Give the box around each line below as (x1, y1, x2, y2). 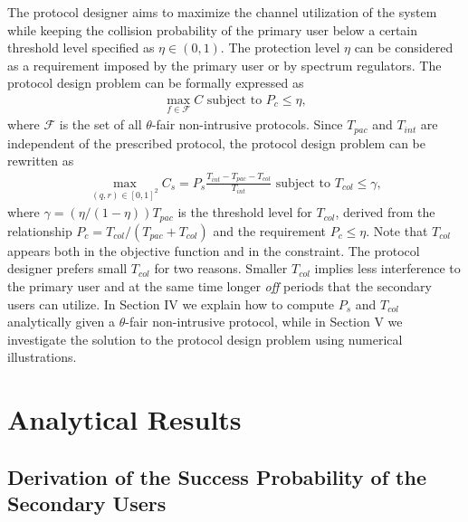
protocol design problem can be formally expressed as (7, 73, 304, 92)
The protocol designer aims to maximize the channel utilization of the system (7, 3, 437, 21)
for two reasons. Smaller (154, 259, 288, 278)
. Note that (366, 221, 428, 240)
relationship (7, 221, 72, 240)
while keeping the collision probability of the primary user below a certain (7, 20, 418, 39)
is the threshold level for (177, 203, 312, 222)
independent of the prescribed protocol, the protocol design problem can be (7, 133, 425, 152)
